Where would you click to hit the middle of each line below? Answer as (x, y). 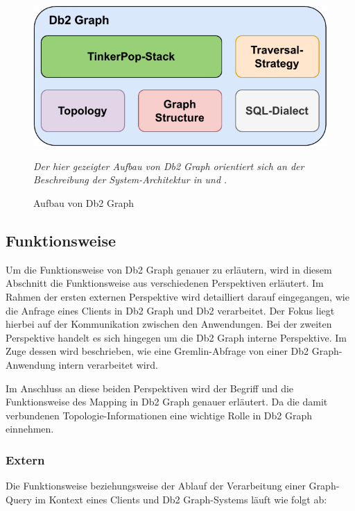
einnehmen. (30, 429)
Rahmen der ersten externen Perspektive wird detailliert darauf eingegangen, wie (177, 297)
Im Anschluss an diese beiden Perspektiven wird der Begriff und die (150, 388)
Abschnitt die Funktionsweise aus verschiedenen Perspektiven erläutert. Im (165, 283)
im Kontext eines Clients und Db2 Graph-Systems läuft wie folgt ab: (181, 499)
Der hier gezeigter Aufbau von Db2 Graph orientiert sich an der (169, 166)
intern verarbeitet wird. (108, 365)
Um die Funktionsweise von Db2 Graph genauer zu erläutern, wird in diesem (169, 269)
